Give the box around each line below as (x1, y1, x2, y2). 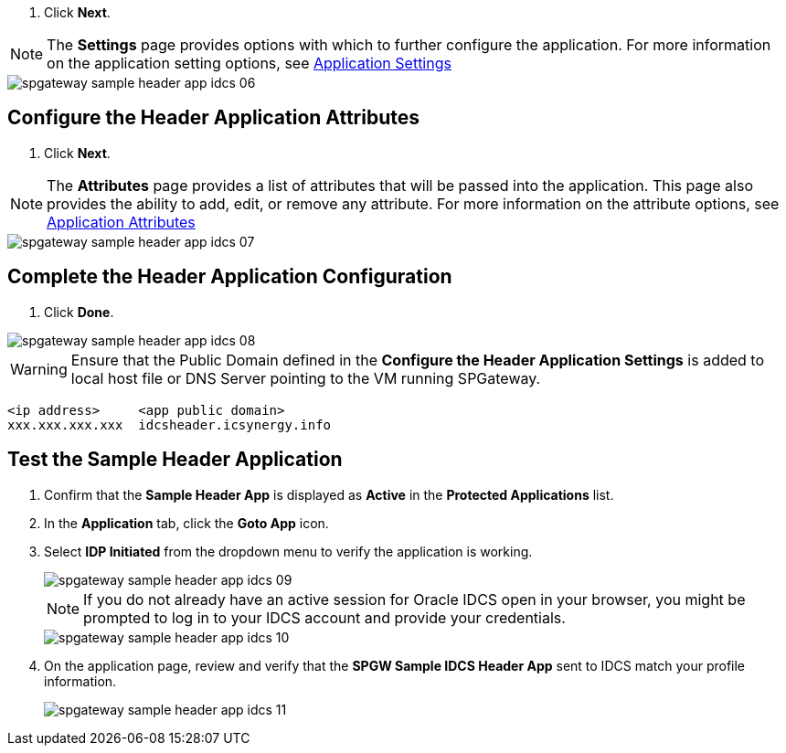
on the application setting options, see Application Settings (47, 54, 451, 72)
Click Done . (44, 303, 114, 320)
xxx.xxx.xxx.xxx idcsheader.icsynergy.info (7, 417, 332, 432)
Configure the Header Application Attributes (7, 106, 420, 130)
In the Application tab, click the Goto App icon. (44, 514, 329, 531)
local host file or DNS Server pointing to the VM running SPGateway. (70, 368, 541, 387)
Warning (10, 359, 68, 378)
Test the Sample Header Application (7, 448, 343, 472)
